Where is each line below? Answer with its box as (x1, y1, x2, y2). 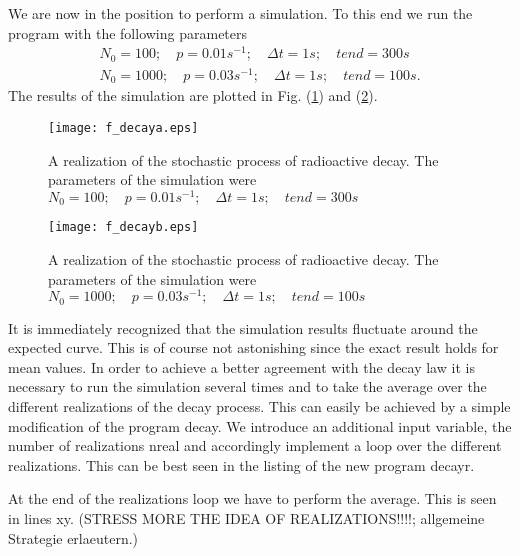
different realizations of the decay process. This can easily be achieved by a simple (8, 396, 511, 417)
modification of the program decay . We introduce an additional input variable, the (8, 415, 512, 436)
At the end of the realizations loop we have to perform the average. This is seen (8, 488, 497, 509)
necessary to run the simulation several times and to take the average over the (8, 376, 487, 397)
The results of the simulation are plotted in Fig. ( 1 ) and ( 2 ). (8, 85, 378, 106)
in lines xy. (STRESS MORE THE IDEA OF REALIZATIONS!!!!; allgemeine (8, 508, 485, 528)
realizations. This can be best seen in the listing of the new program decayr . (8, 454, 475, 475)
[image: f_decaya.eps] (48, 120, 199, 135)
